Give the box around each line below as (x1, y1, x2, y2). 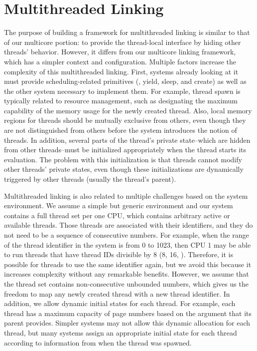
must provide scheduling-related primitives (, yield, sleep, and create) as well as (4, 76, 247, 86)
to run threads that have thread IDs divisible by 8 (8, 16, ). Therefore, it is (4, 249, 233, 260)
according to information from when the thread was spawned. (4, 337, 192, 348)
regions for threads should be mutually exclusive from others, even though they (4, 115, 246, 125)
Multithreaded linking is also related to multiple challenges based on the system (4, 190, 248, 201)
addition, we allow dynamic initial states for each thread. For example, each (4, 298, 236, 309)
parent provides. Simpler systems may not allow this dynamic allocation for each (4, 318, 251, 328)
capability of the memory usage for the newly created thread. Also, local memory (4, 105, 252, 115)
